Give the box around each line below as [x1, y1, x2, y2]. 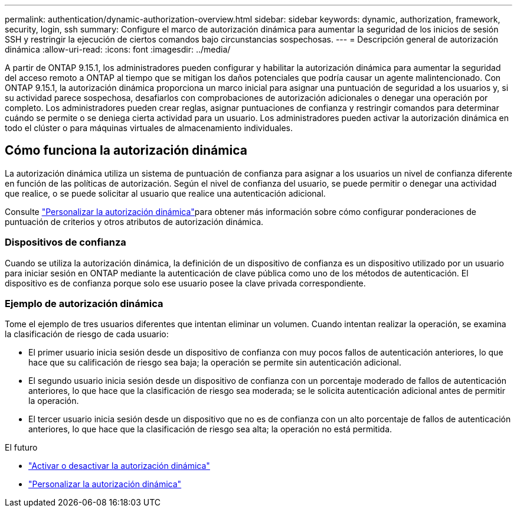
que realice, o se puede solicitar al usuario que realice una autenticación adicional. [5, 188, 326, 198]
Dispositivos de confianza [5, 236, 126, 249]
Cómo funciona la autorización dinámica [5, 143, 247, 158]
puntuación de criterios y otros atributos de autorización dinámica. [5, 216, 264, 227]
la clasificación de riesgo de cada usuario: [5, 329, 169, 340]
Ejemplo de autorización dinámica [5, 297, 163, 309]
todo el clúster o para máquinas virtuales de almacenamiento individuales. [5, 123, 293, 133]
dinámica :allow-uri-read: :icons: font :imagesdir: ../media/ [5, 44, 231, 54]
